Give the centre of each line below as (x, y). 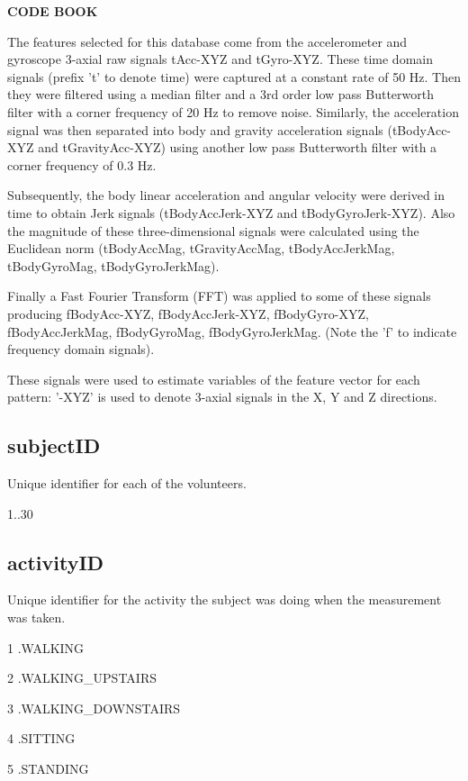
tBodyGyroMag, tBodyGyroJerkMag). (113, 265)
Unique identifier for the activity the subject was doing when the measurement (225, 599)
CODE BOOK (53, 11)
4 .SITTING (41, 738)
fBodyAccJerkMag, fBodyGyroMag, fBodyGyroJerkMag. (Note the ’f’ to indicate (232, 331)
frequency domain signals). (81, 349)
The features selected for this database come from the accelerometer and (207, 41)
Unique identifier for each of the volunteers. (127, 483)
